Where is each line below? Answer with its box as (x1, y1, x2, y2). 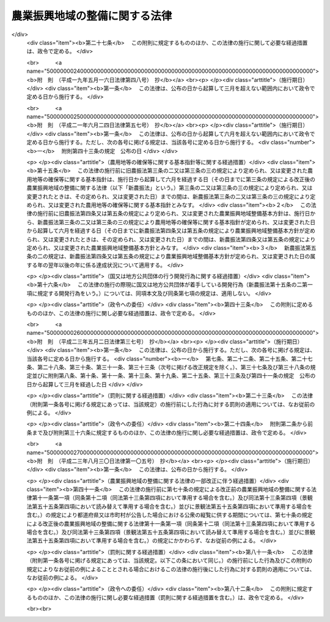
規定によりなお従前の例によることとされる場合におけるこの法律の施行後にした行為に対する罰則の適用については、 (26, 565, 315, 572)
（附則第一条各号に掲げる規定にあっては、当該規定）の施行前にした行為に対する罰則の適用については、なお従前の (26, 400, 315, 408)
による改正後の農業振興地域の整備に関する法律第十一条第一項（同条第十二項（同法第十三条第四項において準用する (26, 520, 316, 527)
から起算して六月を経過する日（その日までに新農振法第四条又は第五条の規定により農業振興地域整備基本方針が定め (26, 227, 316, 234)
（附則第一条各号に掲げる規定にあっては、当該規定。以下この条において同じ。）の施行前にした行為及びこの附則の (26, 557, 313, 564)
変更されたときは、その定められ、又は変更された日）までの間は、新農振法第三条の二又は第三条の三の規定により (26, 193, 310, 200)
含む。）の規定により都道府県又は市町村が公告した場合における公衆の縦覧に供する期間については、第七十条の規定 (26, 511, 313, 519)
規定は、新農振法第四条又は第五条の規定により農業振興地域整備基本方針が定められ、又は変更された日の (48, 253, 310, 260)
